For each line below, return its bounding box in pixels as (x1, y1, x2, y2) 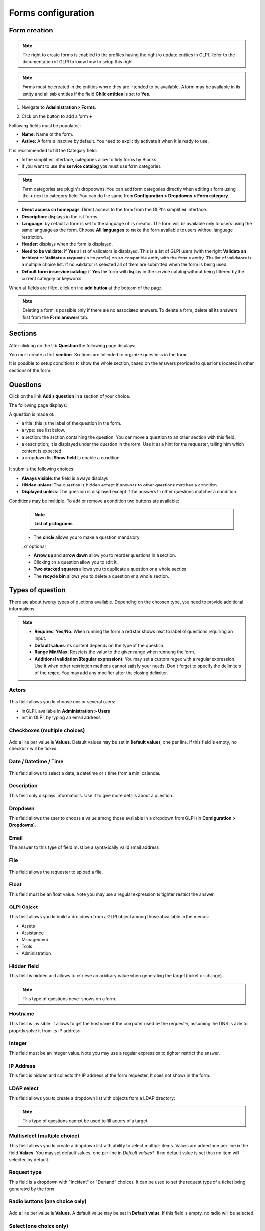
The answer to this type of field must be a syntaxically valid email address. (9, 844, 160, 850)
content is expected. (21, 448, 63, 454)
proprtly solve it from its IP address (9, 1027, 80, 1034)
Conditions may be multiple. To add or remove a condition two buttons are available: (9, 498, 179, 504)
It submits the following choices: (9, 466, 75, 472)
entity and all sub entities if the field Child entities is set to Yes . (22, 91, 151, 97)
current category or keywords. (21, 276, 83, 282)
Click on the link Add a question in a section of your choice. (9, 393, 131, 399)
